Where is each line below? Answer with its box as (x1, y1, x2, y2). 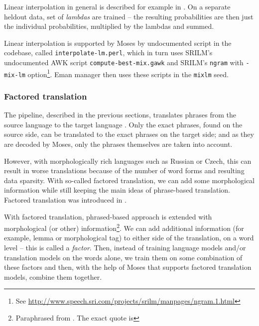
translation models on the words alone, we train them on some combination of (4, 252, 243, 262)
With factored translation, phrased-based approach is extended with (4, 211, 212, 221)
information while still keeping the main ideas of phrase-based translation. (4, 185, 230, 195)
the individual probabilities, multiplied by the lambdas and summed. (4, 21, 214, 31)
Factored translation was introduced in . (4, 194, 127, 205)
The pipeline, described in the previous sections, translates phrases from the (4, 109, 236, 120)
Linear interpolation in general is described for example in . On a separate (4, 1, 231, 11)
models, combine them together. (4, 271, 102, 282)
